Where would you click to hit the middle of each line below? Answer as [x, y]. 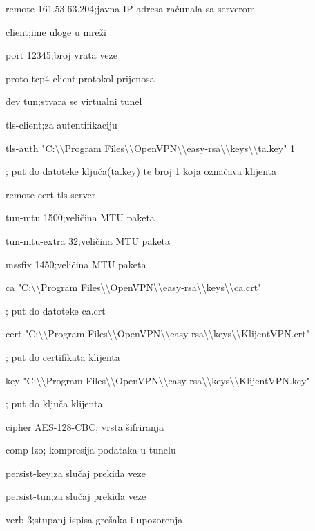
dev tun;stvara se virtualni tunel [74, 101]
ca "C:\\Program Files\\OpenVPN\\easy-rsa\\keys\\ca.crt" [134, 287]
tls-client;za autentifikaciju [61, 124]
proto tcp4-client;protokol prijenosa [80, 78]
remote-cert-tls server [51, 194]
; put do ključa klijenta [54, 403]
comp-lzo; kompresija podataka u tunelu [91, 450]
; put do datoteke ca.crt [56, 310]
